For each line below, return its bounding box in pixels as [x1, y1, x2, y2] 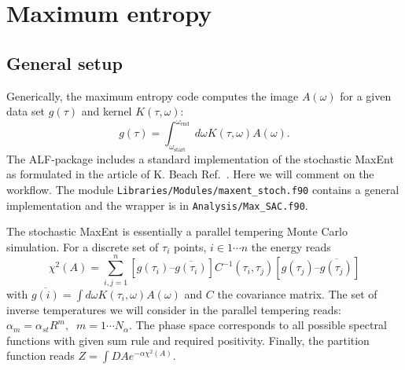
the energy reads [251, 238, 331, 255]
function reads [6, 347, 75, 364]
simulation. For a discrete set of [6, 238, 159, 255]
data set [6, 103, 46, 119]
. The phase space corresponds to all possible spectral [129, 317, 387, 333]
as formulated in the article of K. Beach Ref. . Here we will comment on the [6, 166, 374, 182]
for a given [340, 87, 392, 104]
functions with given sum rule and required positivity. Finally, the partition [6, 332, 370, 348]
